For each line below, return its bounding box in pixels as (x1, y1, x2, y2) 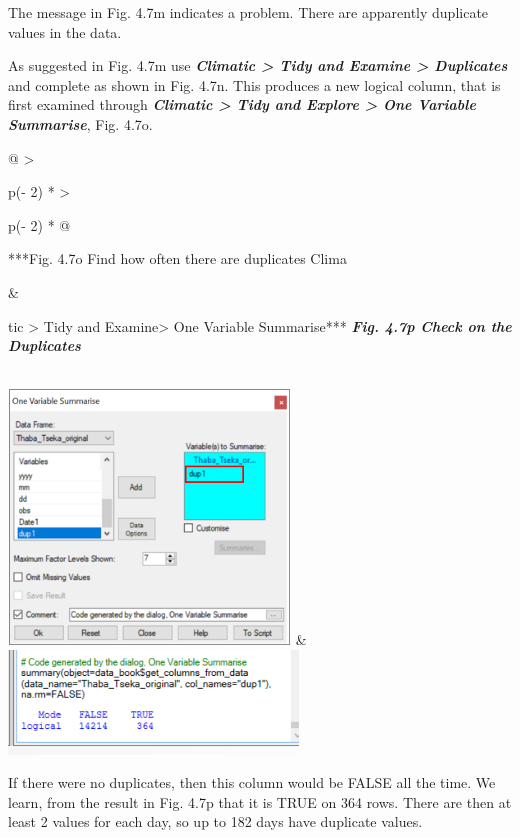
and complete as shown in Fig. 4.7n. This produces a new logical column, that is (8, 74, 501, 95)
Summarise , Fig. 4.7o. (8, 113, 153, 134)
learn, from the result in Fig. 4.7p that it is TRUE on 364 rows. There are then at (8, 791, 512, 812)
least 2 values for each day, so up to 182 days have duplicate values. (8, 811, 423, 832)
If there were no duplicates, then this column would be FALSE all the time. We (8, 772, 496, 793)
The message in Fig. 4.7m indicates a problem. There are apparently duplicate (8, 2, 489, 22)
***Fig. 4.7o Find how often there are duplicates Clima (8, 248, 347, 269)
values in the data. (8, 21, 122, 42)
